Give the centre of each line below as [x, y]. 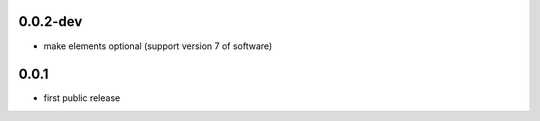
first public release [82, 98]
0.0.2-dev [50, 21]
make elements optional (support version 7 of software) [158, 46]
